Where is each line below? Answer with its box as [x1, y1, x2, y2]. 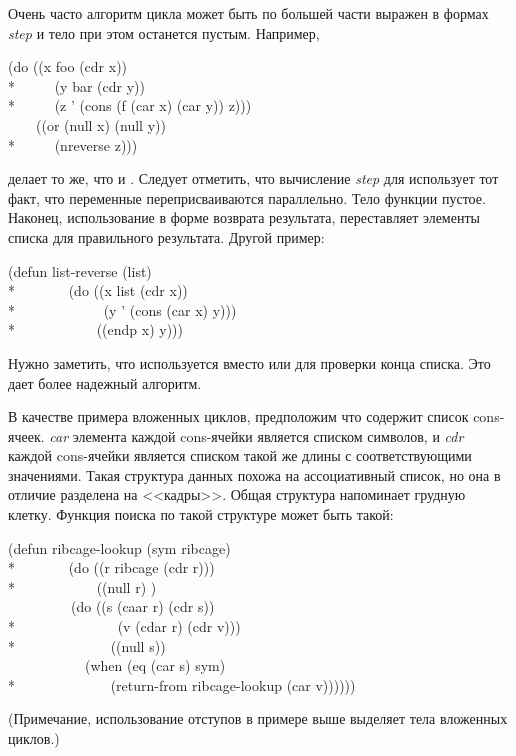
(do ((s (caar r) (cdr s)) [70, 596, 215, 617]
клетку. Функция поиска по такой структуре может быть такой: [8, 504, 394, 525]
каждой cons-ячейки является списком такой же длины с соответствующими [8, 445, 472, 466]
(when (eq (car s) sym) [84, 655, 226, 676]
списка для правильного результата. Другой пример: [8, 226, 325, 247]
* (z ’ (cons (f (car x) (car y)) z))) [8, 95, 252, 116]
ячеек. [8, 425, 45, 446]
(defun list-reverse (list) [8, 260, 152, 281]
